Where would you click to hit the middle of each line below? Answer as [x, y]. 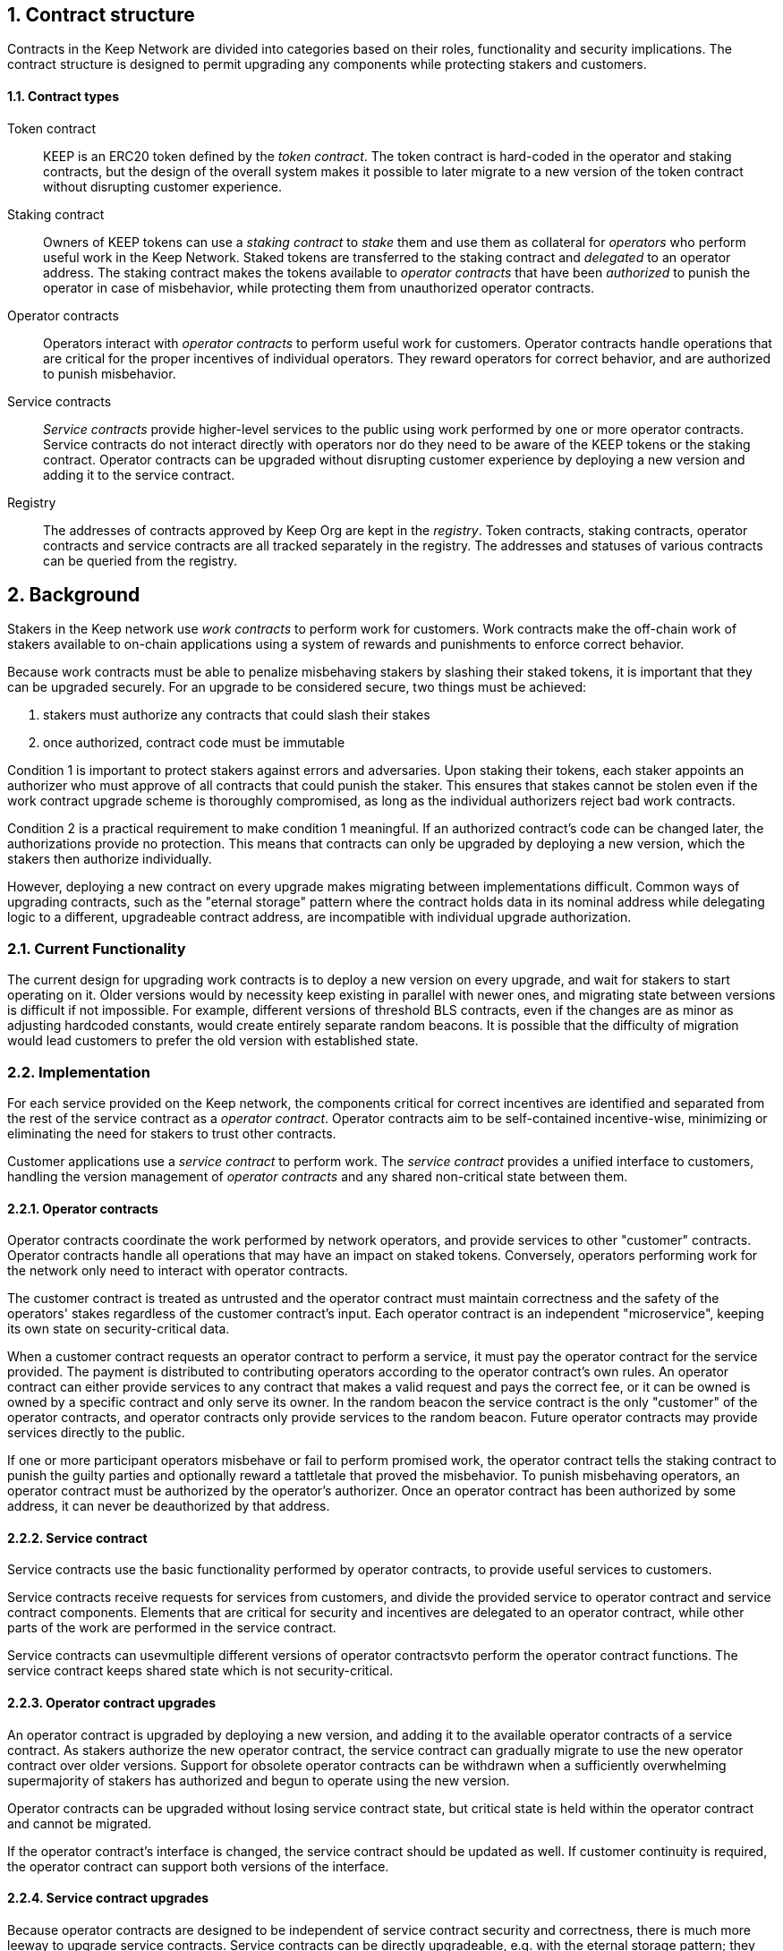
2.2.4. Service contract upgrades [108, 1898]
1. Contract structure [101, 15]
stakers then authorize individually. [110, 859]
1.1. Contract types [64, 97]
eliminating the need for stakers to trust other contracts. [172, 1133]
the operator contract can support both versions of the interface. [198, 1866]
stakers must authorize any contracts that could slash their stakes [237, 715]
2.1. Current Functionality [97, 948]
